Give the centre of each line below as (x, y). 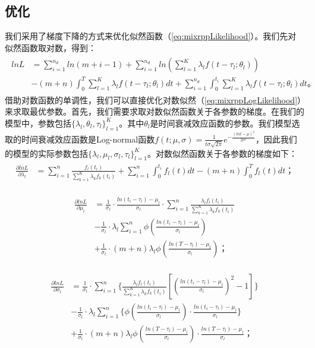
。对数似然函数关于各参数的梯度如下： (223, 153)
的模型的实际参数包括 (46, 153)
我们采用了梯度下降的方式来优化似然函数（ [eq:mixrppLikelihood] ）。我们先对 (151, 36)
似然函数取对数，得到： (51, 47)
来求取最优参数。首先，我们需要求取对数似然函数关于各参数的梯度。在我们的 (155, 111)
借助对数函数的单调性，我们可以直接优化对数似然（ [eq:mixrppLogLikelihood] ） (153, 99)
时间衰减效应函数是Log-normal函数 (88, 139)
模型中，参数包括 (38, 123)
